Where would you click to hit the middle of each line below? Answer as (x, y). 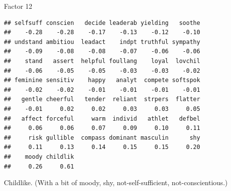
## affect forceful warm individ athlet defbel (102, 118)
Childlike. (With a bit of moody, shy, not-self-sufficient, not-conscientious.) (116, 182)
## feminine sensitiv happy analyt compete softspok (102, 80)
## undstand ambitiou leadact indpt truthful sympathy (102, 42)
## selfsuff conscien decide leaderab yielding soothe (102, 23)
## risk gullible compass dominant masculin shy (102, 138)
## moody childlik (39, 157)
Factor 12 (18, 6)
